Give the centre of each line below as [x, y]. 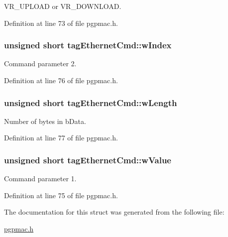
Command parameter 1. [40, 178]
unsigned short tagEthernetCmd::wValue [88, 160]
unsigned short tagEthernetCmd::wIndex [88, 45]
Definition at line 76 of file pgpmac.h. [61, 80]
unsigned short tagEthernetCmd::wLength [91, 102]
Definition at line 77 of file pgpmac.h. [61, 138]
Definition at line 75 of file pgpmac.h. [61, 195]
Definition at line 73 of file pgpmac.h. [61, 23]
